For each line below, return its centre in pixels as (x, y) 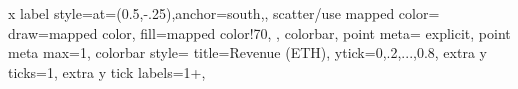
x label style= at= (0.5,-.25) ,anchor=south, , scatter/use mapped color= (224, 13)
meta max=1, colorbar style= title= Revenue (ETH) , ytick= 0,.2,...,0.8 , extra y (247, 52)
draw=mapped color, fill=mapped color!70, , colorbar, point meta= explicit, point (259, 32)
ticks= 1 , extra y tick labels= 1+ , (107, 71)
